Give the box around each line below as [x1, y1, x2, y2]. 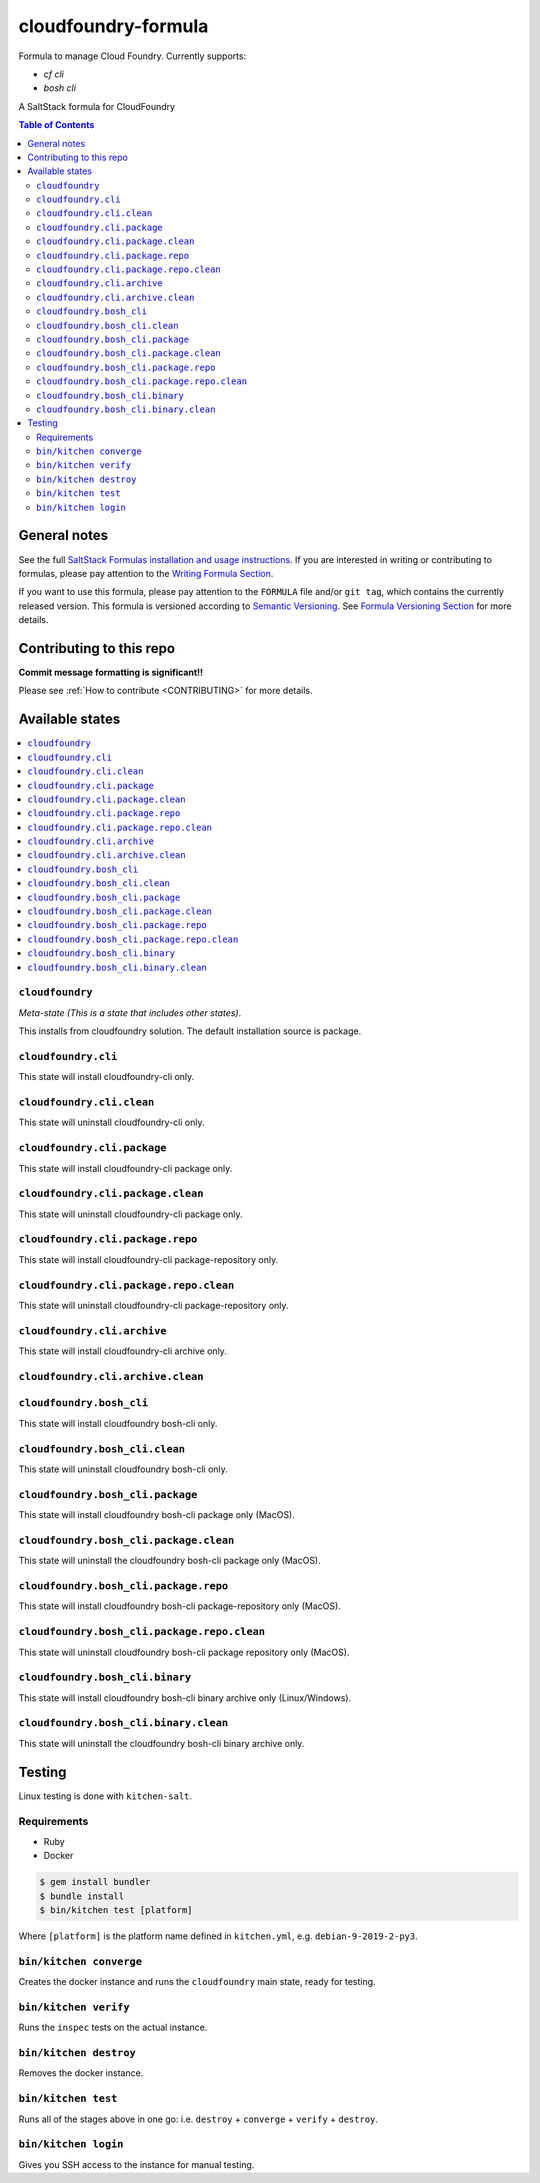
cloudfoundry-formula [18, 15, 209, 37]
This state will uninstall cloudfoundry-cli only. [18, 1116, 205, 1129]
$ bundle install [39, 1890, 125, 1902]
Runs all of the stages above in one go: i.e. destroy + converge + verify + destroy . [18, 2113, 379, 2125]
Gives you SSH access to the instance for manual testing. [18, 2158, 255, 2170]
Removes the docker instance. [18, 2067, 144, 2079]
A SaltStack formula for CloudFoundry [18, 100, 175, 112]
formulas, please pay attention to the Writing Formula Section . [18, 567, 274, 579]
